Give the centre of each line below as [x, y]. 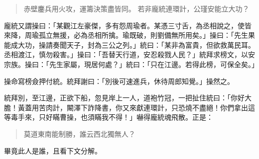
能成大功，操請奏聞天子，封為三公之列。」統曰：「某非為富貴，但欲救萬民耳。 [129, 44]
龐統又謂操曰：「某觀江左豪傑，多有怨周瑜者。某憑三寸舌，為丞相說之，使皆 [128, 25]
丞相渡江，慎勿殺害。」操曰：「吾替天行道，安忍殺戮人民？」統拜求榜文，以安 [129, 54]
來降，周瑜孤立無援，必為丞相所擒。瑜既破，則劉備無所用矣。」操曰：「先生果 [129, 35]
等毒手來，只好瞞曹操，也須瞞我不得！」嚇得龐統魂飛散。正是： [109, 117]
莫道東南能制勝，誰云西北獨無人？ [79, 133]
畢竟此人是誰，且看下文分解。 [53, 150]
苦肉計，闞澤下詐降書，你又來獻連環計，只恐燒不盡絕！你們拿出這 [147, 107]
